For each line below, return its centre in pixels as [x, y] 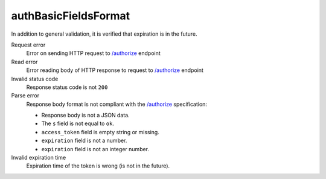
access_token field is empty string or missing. [100, 132]
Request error [28, 45]
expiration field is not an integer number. [95, 149]
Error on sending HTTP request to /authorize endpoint [94, 53]
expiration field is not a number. [84, 141]
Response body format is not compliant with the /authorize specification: [117, 104]
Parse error [25, 96]
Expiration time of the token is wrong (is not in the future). [98, 166]
